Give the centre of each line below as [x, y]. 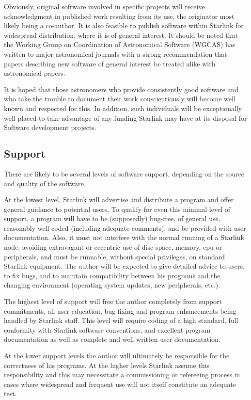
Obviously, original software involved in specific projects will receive [104, 6]
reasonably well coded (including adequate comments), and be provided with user [125, 228]
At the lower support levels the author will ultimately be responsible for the [117, 356]
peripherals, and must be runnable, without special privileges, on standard [115, 256]
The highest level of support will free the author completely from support [113, 301]
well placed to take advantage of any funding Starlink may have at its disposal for [125, 118]
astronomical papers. [35, 73]
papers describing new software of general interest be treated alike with [110, 63]
